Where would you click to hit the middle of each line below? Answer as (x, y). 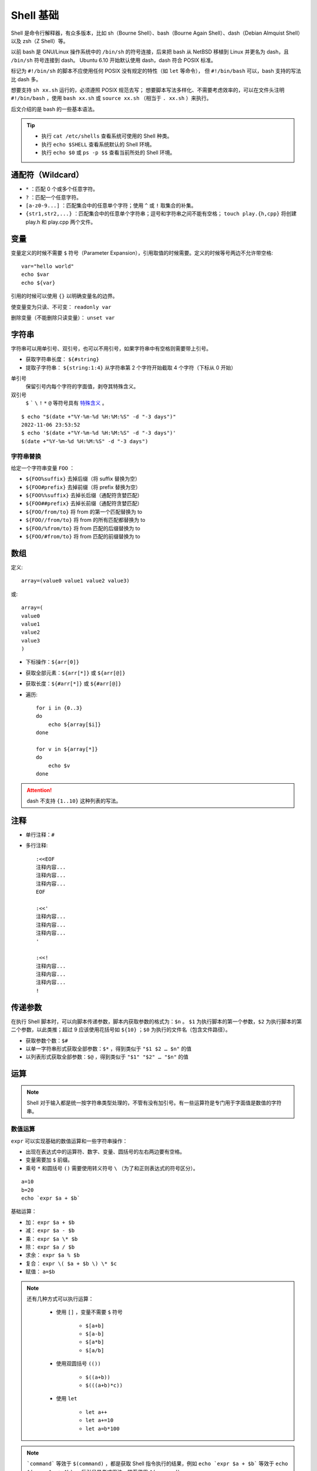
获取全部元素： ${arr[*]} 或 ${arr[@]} (75, 673)
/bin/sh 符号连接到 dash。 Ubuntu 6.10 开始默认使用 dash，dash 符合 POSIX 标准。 (114, 60)
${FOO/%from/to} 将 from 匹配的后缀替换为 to (83, 528)
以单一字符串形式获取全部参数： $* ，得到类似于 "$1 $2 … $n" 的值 (109, 1049)
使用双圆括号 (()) (78, 1364)
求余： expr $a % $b (53, 1255)
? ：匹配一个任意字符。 (54, 197)
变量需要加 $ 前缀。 (49, 1160)
